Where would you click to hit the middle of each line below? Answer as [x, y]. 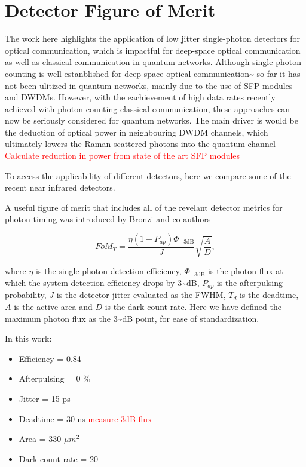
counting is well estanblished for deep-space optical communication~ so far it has [153, 73]
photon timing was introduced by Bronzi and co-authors [108, 219]
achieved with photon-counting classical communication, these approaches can [148, 108]
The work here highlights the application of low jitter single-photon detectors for [152, 39]
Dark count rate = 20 [58, 458]
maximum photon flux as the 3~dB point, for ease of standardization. [132, 318]
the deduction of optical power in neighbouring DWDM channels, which [137, 132]
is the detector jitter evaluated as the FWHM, [141, 295]
